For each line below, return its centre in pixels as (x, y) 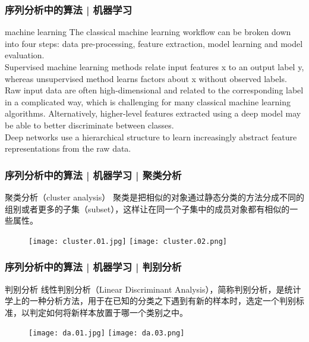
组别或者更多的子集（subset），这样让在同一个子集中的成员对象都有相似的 (147, 208)
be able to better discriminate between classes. (89, 125)
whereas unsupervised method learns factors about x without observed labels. (146, 78)
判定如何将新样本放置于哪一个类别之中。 (108, 312)
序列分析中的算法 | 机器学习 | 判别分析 (93, 267)
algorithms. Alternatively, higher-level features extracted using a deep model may (153, 113)
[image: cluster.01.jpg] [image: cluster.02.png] (128, 241)
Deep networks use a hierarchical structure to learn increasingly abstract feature (151, 137)
